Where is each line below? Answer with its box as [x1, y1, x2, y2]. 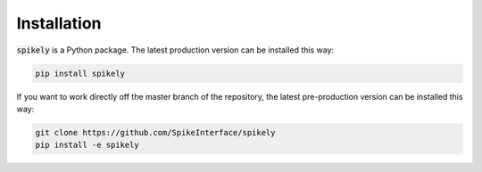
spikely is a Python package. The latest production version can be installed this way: [16, 45, 335, 55]
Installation [16, 13, 102, 33]
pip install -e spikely [35, 140, 140, 151]
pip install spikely [35, 68, 125, 78]
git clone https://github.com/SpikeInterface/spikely [35, 127, 276, 137]
